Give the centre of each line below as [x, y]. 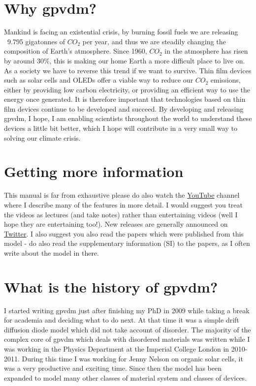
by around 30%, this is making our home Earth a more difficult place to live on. [125, 60]
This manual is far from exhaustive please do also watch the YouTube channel [122, 195]
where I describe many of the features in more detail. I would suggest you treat [124, 204]
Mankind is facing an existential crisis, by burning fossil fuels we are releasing [121, 32]
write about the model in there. [51, 252]
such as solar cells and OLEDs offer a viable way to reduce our [99, 80]
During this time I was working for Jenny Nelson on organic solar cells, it [132, 358]
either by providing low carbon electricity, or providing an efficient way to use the [127, 89]
